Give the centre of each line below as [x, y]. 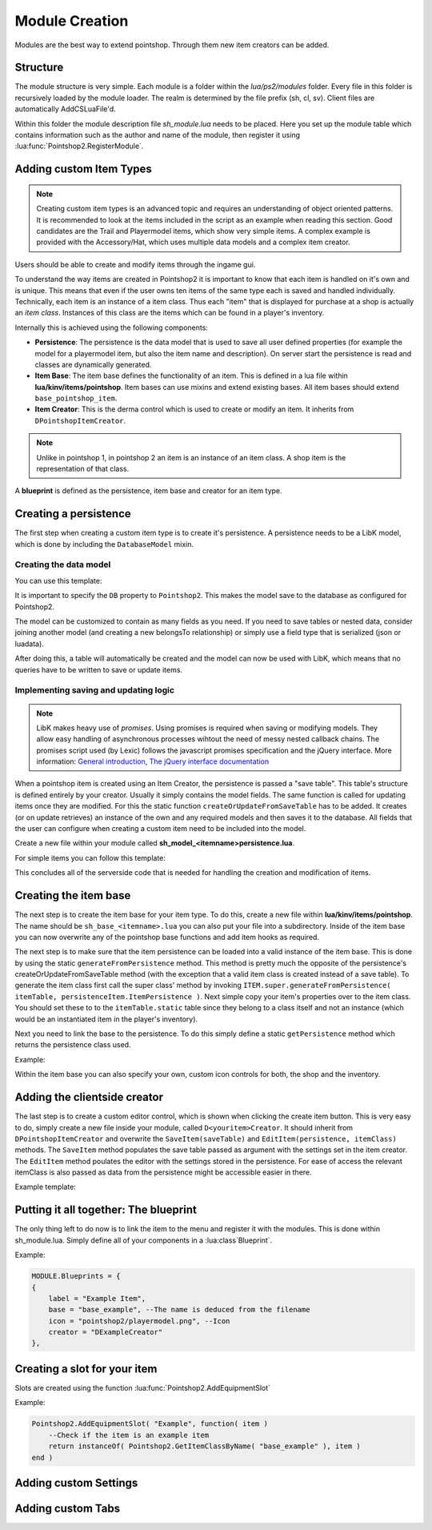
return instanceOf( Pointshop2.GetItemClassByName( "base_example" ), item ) [205, 1446]
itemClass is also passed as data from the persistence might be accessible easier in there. [163, 1172]
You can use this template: [58, 580]
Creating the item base [73, 896]
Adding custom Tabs [68, 1508]
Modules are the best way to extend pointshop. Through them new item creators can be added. [172, 45]
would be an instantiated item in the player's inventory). [106, 1019]
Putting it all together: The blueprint [106, 1210]
